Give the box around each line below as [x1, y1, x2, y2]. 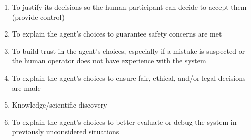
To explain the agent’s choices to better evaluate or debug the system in [12, 116, 237, 127]
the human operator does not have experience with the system [12, 55, 206, 66]
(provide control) [12, 11, 65, 22]
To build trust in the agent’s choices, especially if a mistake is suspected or [12, 45, 245, 56]
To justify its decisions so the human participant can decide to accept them [12, 2, 247, 12]
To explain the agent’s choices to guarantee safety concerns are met [12, 28, 222, 39]
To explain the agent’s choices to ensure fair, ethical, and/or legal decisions [12, 72, 246, 83]
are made [12, 82, 41, 93]
